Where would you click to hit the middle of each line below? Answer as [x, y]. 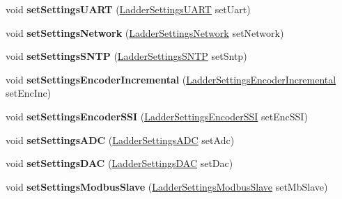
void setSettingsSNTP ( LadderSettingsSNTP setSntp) [126, 56]
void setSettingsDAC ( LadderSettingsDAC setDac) [119, 163]
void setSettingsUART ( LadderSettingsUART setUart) [128, 9]
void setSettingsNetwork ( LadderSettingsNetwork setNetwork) [145, 32]
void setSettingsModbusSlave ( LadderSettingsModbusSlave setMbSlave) [167, 186]
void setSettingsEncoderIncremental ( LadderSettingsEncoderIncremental [171, 79]
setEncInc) [29, 93]
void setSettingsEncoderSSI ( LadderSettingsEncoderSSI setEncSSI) [157, 116]
